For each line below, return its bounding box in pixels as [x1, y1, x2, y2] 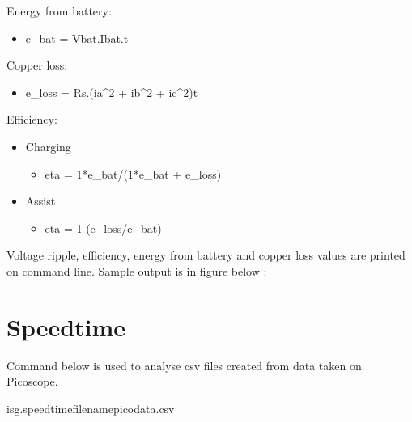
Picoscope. [6, 373, 58, 390]
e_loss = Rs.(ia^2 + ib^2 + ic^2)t [25, 83, 198, 100]
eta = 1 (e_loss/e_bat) [45, 219, 162, 236]
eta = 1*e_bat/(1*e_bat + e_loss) [45, 165, 222, 182]
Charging [25, 137, 71, 154]
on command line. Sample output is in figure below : [6, 262, 267, 279]
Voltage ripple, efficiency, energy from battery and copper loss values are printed [6, 247, 406, 264]
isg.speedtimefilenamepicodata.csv [6, 399, 175, 416]
